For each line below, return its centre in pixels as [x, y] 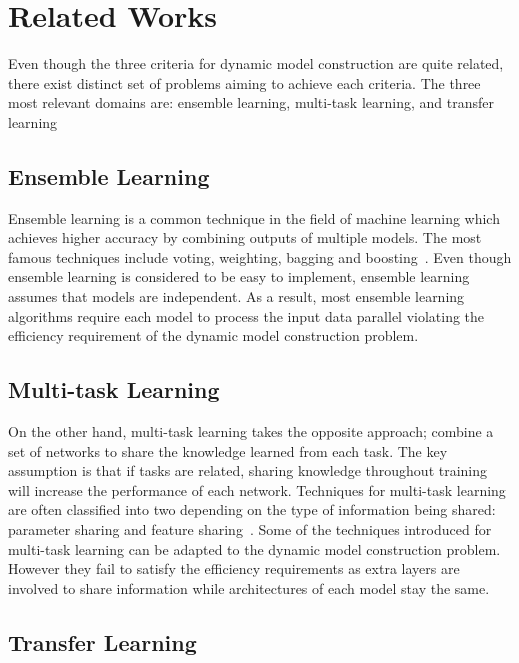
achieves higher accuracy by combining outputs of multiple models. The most [245, 237]
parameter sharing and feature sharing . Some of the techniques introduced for [250, 529]
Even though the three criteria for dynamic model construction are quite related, [256, 63]
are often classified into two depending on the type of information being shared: [252, 509]
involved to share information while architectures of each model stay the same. [249, 587]
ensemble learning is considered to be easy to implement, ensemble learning [239, 276]
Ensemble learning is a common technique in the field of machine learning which [254, 217]
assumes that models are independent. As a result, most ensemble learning [236, 296]
